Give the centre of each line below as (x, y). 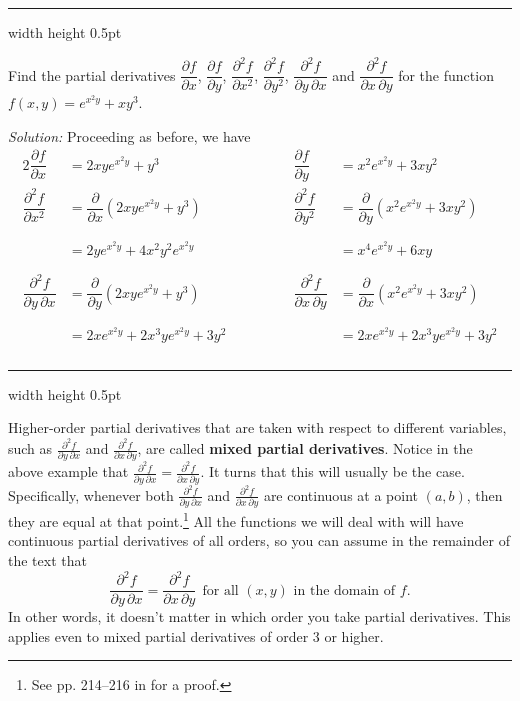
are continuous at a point (341, 494)
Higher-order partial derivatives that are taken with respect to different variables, (257, 427)
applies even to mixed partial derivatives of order (158, 635)
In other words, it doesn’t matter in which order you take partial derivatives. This (259, 616)
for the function (446, 74)
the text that (47, 560)
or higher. (354, 635)
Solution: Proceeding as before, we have (129, 135)
